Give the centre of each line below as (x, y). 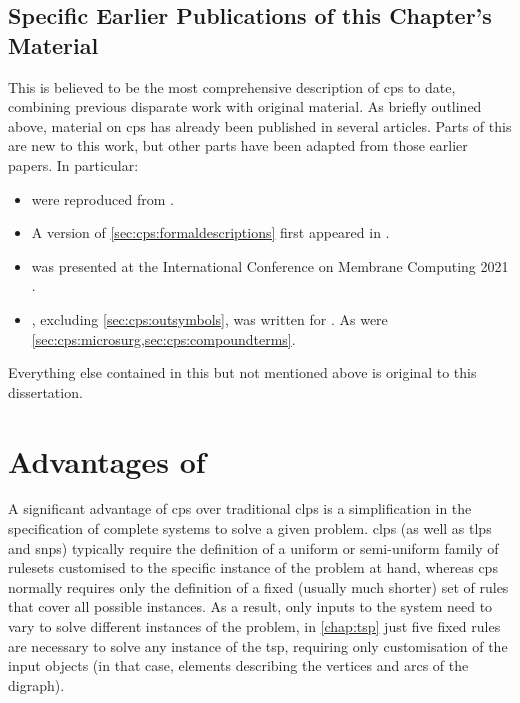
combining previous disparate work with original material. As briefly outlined (245, 106)
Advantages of (107, 460)
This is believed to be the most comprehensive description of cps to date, (232, 86)
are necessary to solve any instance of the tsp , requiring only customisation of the (258, 645)
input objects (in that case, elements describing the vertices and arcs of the (238, 665)
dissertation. (45, 391)
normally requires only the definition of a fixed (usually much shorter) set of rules (258, 586)
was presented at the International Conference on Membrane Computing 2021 (270, 265)
